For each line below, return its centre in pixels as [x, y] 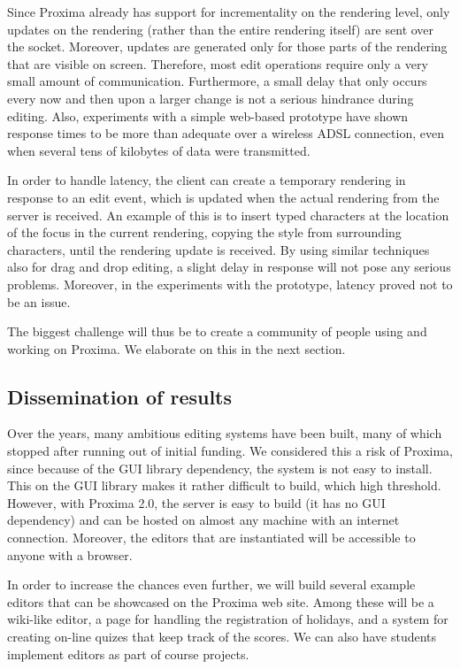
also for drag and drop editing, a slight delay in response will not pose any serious [229, 267]
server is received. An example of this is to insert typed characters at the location [228, 215]
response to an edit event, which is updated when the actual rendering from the [223, 197]
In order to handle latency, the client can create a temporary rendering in [207, 180]
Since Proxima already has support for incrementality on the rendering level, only [229, 12]
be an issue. [39, 301]
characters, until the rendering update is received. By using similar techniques [218, 249]
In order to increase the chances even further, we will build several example [211, 584]
